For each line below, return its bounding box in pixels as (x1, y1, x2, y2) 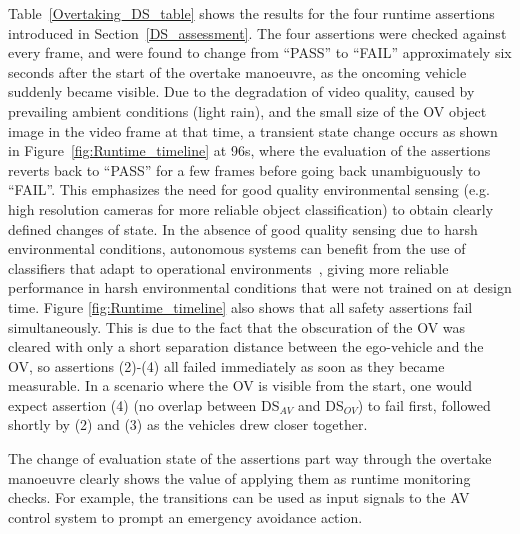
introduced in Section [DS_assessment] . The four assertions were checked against (8, 22, 507, 43)
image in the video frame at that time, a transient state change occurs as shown (8, 120, 498, 141)
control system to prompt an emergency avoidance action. (8, 506, 363, 527)
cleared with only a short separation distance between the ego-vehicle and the (8, 336, 484, 357)
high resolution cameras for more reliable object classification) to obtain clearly (8, 198, 494, 219)
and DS (297, 394, 344, 415)
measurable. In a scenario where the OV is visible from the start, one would (8, 375, 473, 396)
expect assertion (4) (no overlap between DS (8, 394, 280, 415)
